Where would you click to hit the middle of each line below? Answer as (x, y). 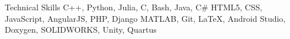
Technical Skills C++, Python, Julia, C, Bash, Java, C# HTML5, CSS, (134, 7)
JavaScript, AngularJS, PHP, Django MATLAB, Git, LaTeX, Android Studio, (145, 18)
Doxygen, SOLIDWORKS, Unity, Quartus (81, 30)
